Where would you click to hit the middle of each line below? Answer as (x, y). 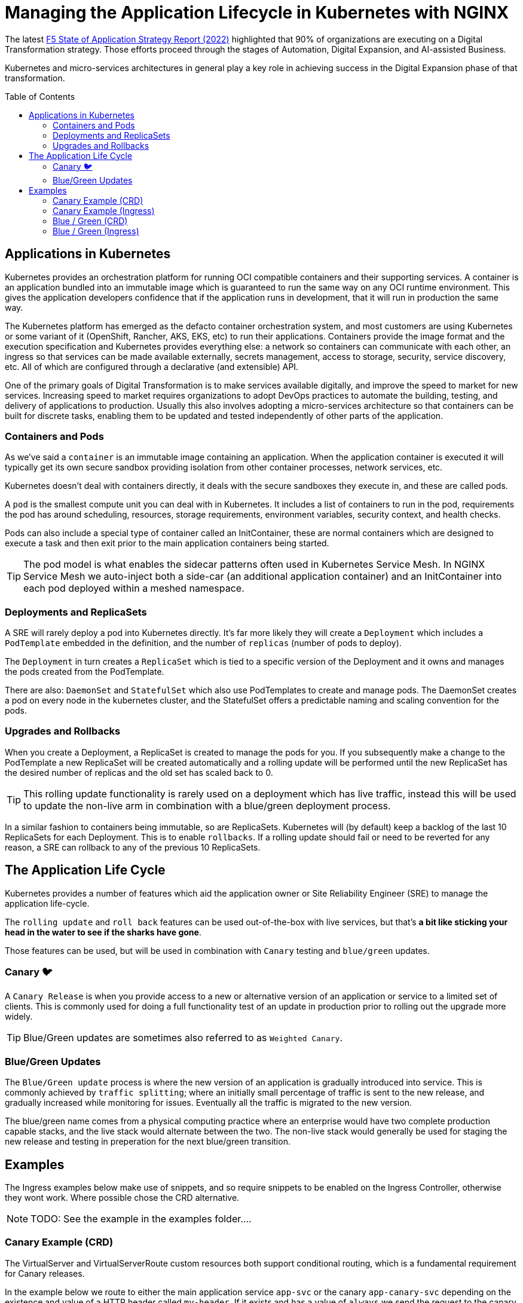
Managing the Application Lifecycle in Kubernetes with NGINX (257, 13)
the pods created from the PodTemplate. (85, 672)
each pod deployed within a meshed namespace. (134, 588)
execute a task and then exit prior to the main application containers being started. (167, 543)
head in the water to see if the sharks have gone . (103, 932)
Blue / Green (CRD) (90, 221)
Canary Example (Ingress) (104, 210)
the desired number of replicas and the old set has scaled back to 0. (139, 772)
